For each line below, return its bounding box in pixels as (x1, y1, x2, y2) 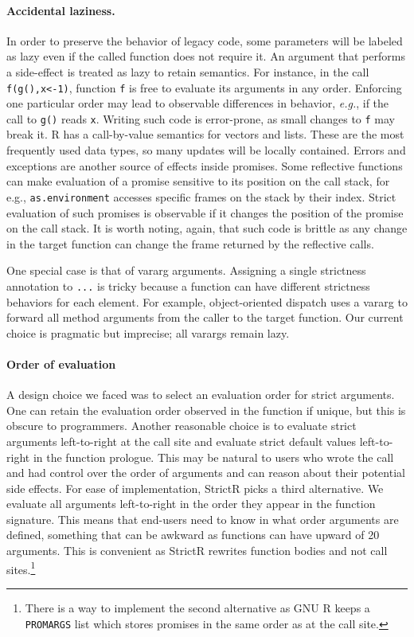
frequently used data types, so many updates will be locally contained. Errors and (6, 142, 406, 158)
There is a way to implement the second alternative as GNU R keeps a (25, 599, 370, 616)
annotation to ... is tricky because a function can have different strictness (6, 277, 370, 294)
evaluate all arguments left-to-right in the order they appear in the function (6, 495, 376, 512)
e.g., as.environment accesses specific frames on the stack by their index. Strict (6, 188, 396, 205)
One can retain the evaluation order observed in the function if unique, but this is (6, 401, 406, 418)
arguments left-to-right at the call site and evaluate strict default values (6, 432, 357, 449)
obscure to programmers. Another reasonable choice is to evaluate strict (6, 417, 357, 434)
